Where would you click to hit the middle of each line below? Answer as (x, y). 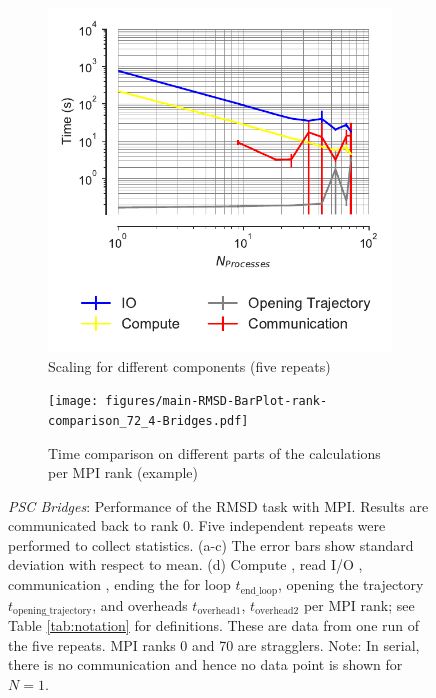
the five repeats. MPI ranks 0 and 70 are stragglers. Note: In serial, (214, 644)
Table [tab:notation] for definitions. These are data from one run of (214, 624)
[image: (73, 401)
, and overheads (140, 604)
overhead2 (277, 610)
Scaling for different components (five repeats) (189, 365)
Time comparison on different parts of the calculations (214, 452)
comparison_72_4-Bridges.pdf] (148, 420)
